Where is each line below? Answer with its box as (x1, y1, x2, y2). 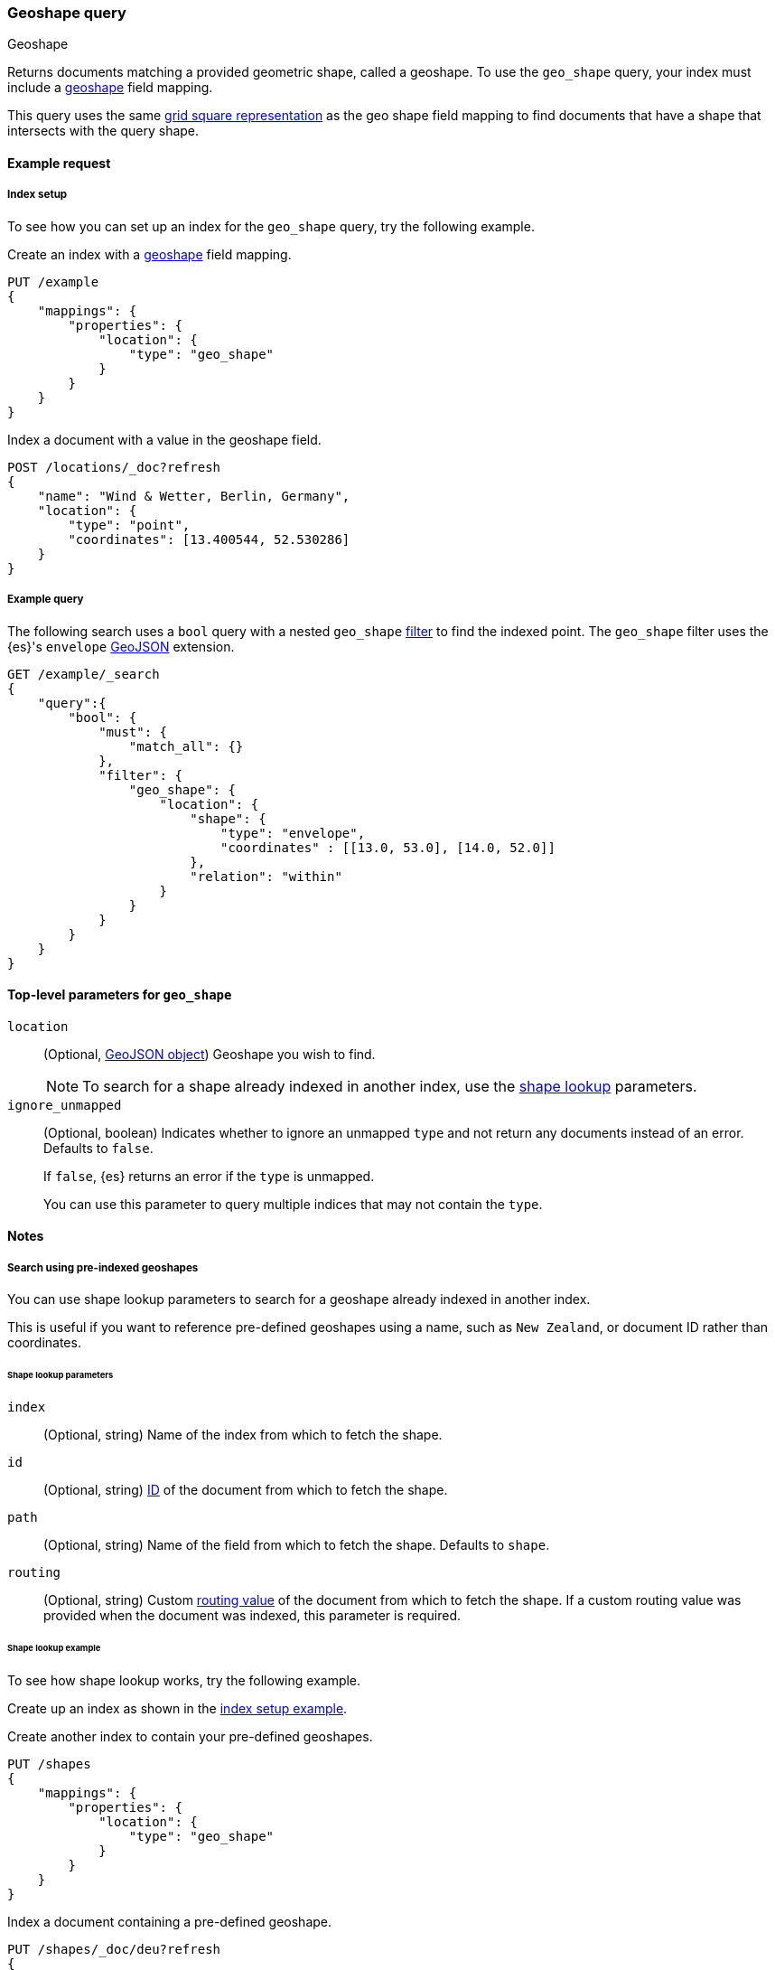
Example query (7, 593, 84, 606)
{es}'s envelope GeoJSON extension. (7, 638, 235, 654)
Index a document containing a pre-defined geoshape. (7, 1913, 332, 1929)
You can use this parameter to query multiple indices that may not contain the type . (43, 1196, 543, 1212)
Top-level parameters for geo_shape (7, 987, 232, 1003)
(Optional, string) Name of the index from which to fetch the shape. (43, 1426, 443, 1442)
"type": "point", (68, 517, 191, 532)
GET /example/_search (7, 666, 160, 681)
